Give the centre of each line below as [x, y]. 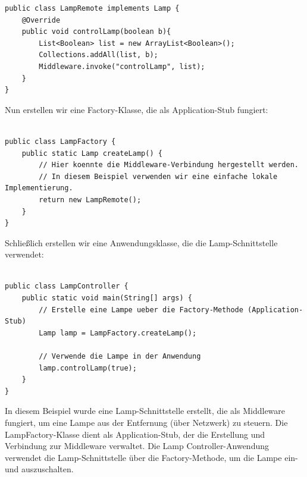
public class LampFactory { [60, 141]
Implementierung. [39, 188]
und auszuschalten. [39, 469]
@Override [41, 20]
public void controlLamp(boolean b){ [96, 32]
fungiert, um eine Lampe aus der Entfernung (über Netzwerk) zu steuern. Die [146, 422]
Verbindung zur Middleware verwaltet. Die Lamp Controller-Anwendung [137, 446]
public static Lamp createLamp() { [92, 153]
